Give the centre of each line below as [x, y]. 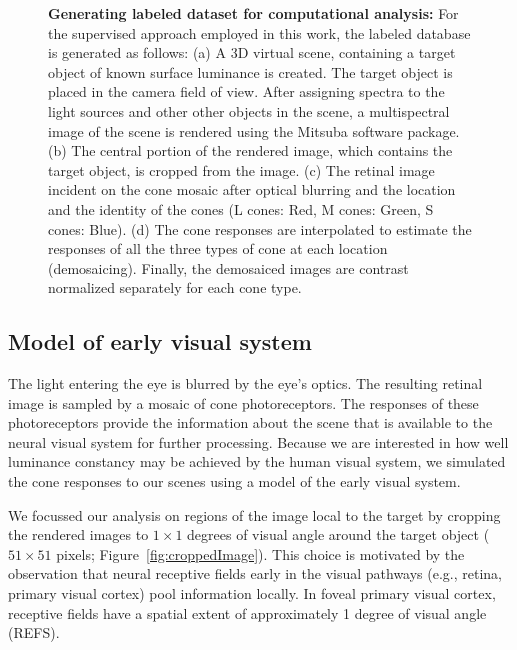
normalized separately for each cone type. [175, 287]
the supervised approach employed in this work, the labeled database [259, 32]
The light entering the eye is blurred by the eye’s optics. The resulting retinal [245, 383]
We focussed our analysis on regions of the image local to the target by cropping [254, 514]
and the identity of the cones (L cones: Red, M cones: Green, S [241, 208]
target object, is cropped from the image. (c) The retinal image [241, 169]
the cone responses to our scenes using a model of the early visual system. [234, 481]
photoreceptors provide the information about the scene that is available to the [250, 422]
